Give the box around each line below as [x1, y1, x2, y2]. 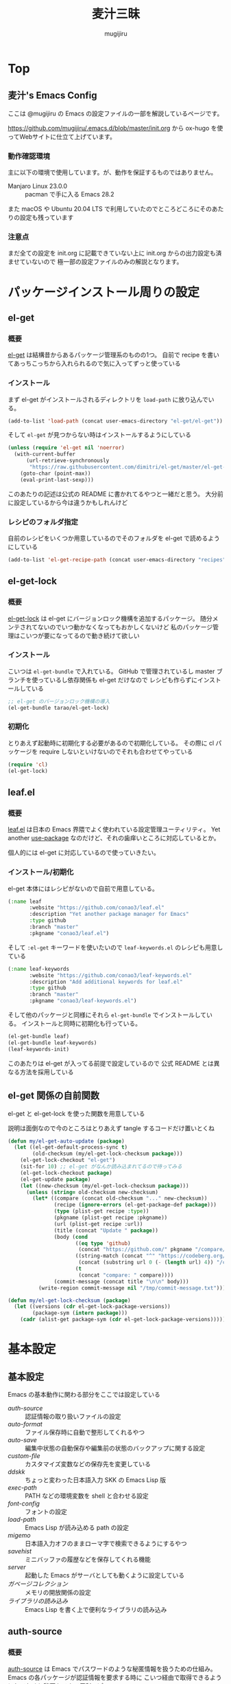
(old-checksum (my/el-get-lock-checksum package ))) [32, 1150, 184, 1158]
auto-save [8, 1436, 37, 1444]
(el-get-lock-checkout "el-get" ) [20, 1157, 116, 1164]
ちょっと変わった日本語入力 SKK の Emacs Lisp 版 [25, 1476, 167, 1484]
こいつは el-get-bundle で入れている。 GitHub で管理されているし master [8, 667, 215, 675]
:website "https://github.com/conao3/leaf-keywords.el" [29, 972, 193, 979]
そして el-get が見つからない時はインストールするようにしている [8, 431, 191, 439]
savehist [8, 1547, 32, 1556]
